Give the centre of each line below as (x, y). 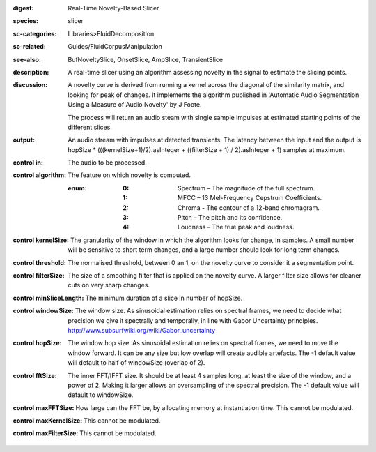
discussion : (30, 85)
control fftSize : (35, 375)
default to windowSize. (101, 395)
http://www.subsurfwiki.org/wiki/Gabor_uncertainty (142, 330)
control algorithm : (39, 175)
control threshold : (39, 262)
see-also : (27, 59)
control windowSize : (43, 311)
